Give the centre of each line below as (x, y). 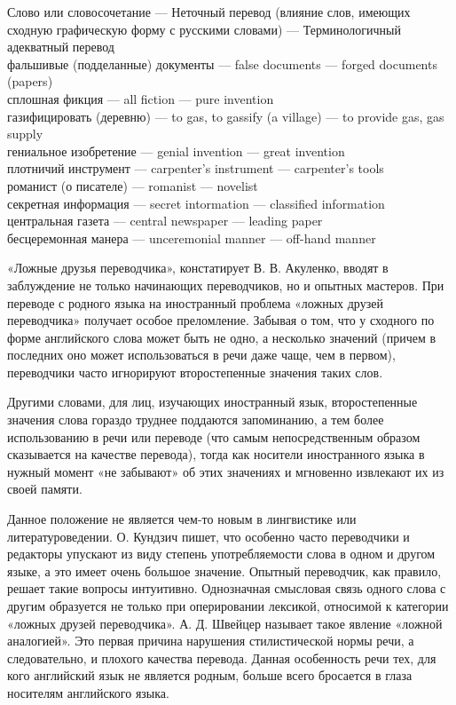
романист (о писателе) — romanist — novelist (133, 185)
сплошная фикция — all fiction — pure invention (141, 98)
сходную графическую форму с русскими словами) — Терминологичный (204, 29)
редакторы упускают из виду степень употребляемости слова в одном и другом (221, 554)
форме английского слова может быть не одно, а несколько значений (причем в (222, 337)
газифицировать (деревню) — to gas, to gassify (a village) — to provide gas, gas (226, 116)
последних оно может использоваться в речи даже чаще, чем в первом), (201, 355)
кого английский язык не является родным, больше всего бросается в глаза (210, 675)
